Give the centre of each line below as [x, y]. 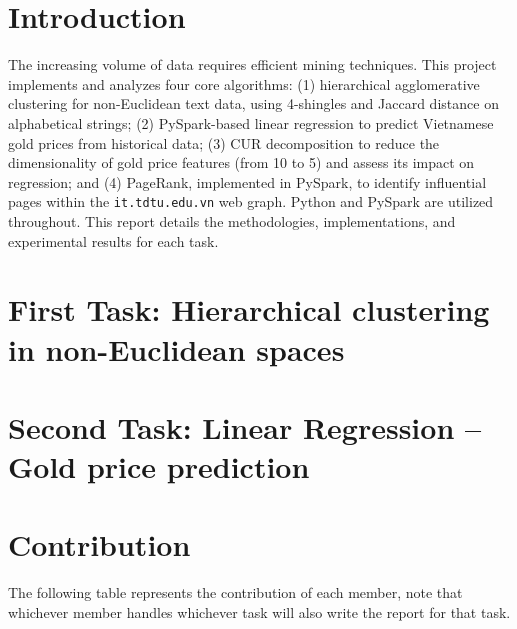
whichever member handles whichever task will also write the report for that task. [259, 611]
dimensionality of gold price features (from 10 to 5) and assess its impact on [241, 162]
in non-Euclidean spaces [176, 348]
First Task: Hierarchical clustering [249, 309]
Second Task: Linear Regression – [245, 426]
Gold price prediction [159, 466]
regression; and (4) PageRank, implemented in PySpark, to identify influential [247, 181]
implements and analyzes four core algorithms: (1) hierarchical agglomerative [244, 83]
